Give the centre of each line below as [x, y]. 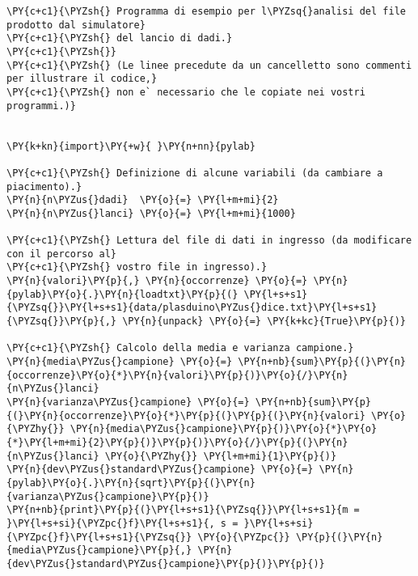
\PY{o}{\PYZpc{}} [244, 537]
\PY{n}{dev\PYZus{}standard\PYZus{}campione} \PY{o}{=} [160, 470]
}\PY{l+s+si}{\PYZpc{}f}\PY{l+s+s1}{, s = [122, 523]
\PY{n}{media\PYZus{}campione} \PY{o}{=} [120, 362]
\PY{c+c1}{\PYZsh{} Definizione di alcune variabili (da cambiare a [195, 173]
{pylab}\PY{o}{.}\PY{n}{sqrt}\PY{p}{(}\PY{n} [131, 483]
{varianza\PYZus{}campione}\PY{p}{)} [108, 496]
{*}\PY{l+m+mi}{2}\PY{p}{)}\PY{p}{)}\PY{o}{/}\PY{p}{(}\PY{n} [177, 443]
